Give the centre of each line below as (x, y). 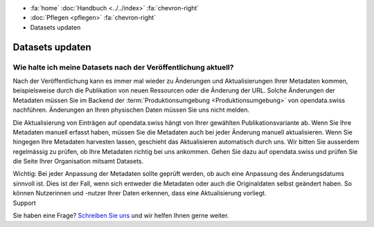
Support (24, 203)
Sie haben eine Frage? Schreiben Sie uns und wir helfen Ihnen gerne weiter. (121, 216)
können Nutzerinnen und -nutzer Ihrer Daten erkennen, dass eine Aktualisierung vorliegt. (140, 193)
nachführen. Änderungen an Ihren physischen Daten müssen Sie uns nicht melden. (131, 110)
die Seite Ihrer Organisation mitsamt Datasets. (78, 161)
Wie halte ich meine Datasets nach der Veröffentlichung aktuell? (123, 67)
